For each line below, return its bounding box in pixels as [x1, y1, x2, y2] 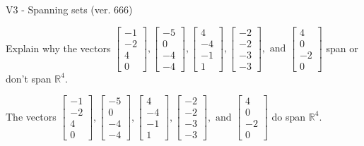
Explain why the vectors [6, 40, 111, 55]
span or [326, 40, 358, 55]
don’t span [6, 71, 52, 85]
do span [271, 109, 306, 123]
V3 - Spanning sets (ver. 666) [6, 2, 133, 16]
